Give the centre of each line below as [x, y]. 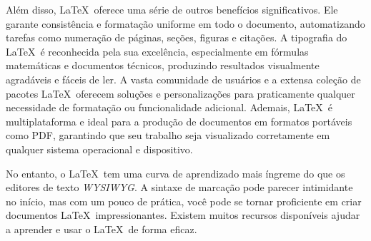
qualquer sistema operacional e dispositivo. [99, 149]
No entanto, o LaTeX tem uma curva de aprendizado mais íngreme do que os [175, 173]
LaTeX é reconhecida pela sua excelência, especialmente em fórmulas [157, 51]
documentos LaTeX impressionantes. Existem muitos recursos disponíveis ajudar [183, 215]
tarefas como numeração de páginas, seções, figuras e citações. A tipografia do [177, 37]
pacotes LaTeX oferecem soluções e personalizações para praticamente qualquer [180, 93]
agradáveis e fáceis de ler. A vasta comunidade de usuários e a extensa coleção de [183, 79]
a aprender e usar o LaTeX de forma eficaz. [102, 229]
